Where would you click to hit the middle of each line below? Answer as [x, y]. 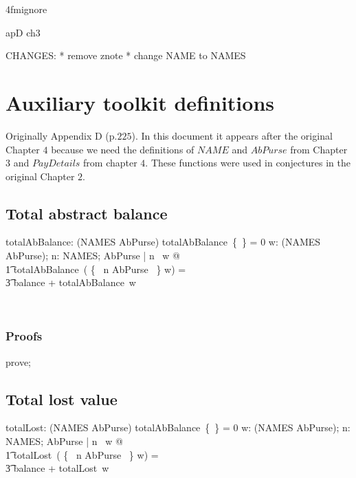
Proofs [24, 336]
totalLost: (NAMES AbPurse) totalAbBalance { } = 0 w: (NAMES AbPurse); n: [178, 427]
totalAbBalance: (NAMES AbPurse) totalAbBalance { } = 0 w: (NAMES [163, 242]
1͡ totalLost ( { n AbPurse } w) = [82, 454]
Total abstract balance [87, 213]
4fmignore [26, 9]
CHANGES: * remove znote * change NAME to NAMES [126, 55]
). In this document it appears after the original [232, 135]
